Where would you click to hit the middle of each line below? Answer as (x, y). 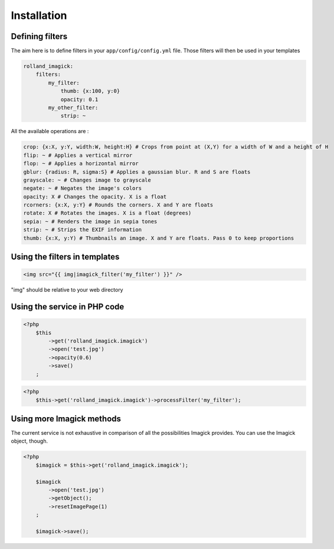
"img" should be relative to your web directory (67, 290)
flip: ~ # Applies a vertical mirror (78, 155)
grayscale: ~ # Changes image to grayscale (87, 180)
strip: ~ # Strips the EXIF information (82, 230)
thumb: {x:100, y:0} (90, 91)
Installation (39, 15)
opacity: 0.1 (79, 99)
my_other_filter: (73, 107)
